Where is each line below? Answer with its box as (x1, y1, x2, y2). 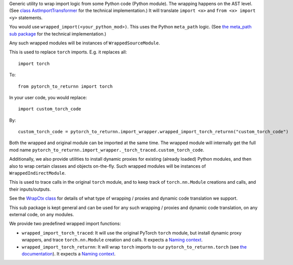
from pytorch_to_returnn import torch (18, 83, 113, 89)
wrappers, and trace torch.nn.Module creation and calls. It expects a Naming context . (21, 237, 203, 243)
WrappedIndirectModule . (9, 170, 66, 176)
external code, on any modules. (9, 211, 74, 217)
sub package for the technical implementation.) (9, 30, 107, 37)
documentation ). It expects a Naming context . (21, 251, 116, 257)
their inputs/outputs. (9, 186, 51, 192)
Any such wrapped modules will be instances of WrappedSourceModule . (9, 40, 160, 46)
